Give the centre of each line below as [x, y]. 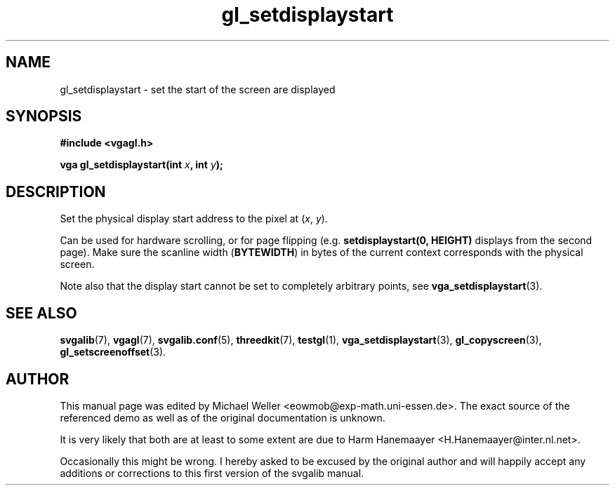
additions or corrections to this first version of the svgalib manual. [212, 473]
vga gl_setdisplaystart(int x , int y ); [141, 165]
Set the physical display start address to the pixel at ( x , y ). [194, 219]
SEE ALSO [41, 313]
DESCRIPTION [56, 191]
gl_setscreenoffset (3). [113, 352]
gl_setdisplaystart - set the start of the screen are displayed [198, 89]
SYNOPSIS [44, 116]
